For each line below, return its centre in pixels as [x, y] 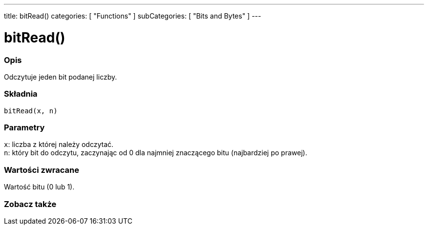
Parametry [24, 127]
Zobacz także [30, 204]
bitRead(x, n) [31, 111]
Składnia [21, 94]
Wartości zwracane [42, 170]
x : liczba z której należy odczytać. [59, 145]
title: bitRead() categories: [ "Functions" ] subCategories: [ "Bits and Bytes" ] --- [133, 16]
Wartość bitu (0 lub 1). [39, 187]
